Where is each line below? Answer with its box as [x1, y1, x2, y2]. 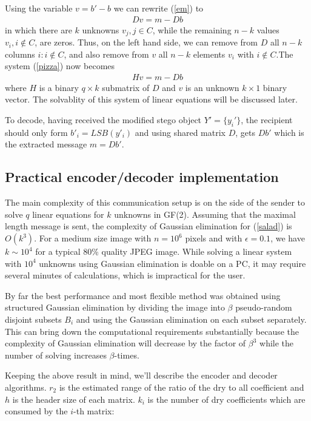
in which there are [5, 23, 72, 36]
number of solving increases [5, 348, 107, 361]
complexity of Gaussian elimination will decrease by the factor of [5, 337, 246, 349]
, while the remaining [152, 23, 232, 36]
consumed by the [5, 405, 68, 417]
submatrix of [102, 81, 150, 93]
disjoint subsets [5, 313, 62, 326]
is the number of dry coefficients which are [147, 392, 306, 405]
